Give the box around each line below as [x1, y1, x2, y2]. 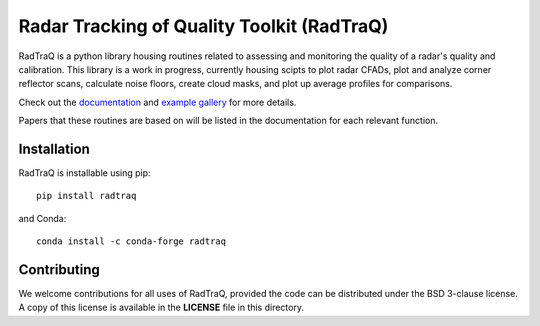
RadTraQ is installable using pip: [18, 167, 151, 179]
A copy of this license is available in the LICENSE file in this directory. [18, 301, 305, 314]
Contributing [18, 261, 100, 278]
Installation [18, 140, 90, 157]
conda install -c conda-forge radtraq [36, 236, 227, 247]
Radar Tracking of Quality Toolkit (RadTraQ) [18, 15, 389, 37]
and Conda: [18, 212, 67, 224]
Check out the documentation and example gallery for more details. [18, 96, 297, 108]
